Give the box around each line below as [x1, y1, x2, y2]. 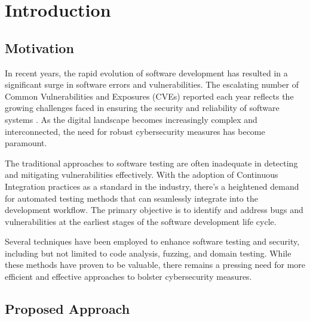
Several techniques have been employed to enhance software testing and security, [5, 235, 300, 248]
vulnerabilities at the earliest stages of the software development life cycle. [5, 215, 277, 227]
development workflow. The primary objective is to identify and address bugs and [5, 203, 303, 216]
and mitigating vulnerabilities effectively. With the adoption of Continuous [5, 168, 278, 181]
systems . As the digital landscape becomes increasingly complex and [5, 113, 257, 125]
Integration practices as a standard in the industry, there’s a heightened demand [5, 180, 299, 192]
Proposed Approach [5, 300, 130, 318]
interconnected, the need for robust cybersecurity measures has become [5, 125, 265, 137]
